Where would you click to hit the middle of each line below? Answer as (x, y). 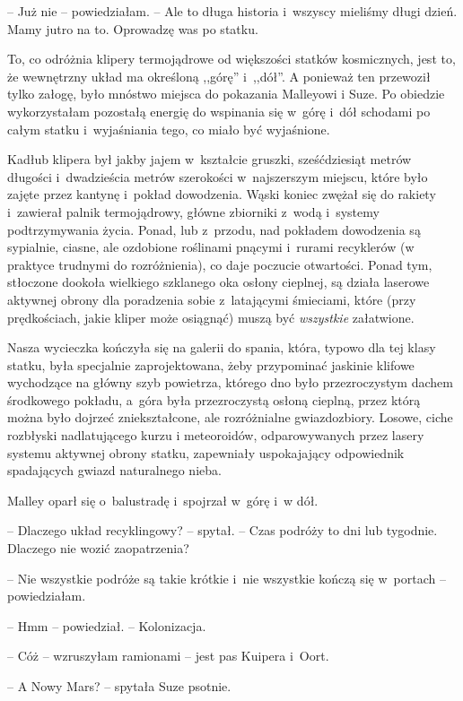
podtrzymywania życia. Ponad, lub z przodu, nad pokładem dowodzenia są (214, 229)
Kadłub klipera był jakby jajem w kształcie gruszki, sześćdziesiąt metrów (210, 159)
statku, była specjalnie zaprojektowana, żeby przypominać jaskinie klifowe (211, 364)
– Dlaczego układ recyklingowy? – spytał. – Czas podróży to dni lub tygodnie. (223, 530)
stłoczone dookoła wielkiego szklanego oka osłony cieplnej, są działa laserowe (218, 282)
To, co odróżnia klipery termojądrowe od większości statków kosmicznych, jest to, (231, 59)
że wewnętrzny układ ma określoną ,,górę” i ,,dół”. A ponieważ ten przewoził (219, 76)
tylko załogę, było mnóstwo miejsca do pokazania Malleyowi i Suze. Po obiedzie (226, 94)
